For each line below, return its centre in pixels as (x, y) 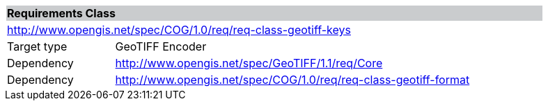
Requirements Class (61, 13)
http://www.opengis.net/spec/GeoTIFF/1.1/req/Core (249, 63)
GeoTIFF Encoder (161, 46)
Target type (37, 46)
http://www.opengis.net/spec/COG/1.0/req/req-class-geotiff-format (292, 80)
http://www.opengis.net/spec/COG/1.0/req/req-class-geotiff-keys (179, 30)
